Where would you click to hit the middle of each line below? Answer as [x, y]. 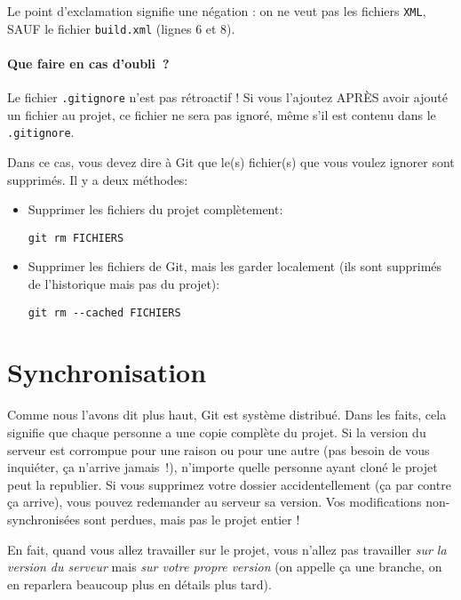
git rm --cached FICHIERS [104, 312]
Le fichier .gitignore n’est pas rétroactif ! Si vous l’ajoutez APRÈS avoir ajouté [227, 97]
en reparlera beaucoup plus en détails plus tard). [139, 584]
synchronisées [44, 519]
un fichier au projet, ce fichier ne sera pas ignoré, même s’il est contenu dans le [222, 114]
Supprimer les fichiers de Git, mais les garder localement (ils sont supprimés [235, 266]
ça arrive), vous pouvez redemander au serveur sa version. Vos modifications [215, 502]
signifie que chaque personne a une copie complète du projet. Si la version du [217, 432]
